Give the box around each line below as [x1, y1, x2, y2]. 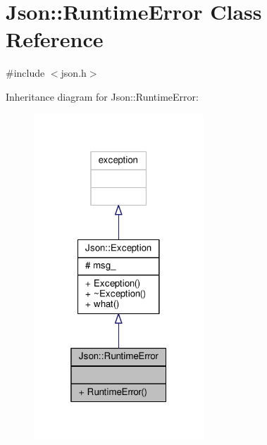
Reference [6, 25, 104, 54]
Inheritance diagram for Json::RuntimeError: [6, 89, 199, 104]
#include [6, 65, 45, 80]
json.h [61, 65, 87, 80]
